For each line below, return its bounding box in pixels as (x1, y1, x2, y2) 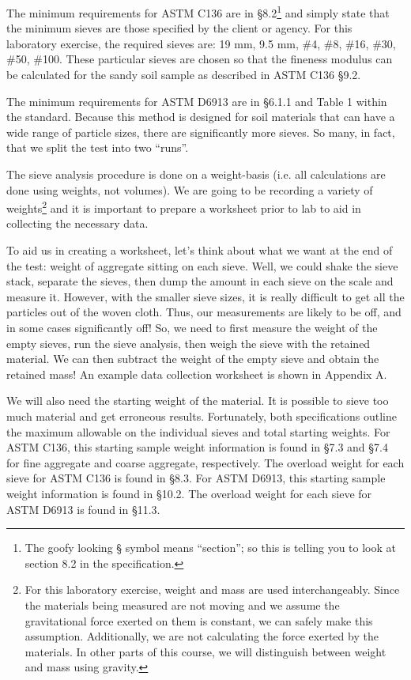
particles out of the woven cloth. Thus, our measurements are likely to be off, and (6, 304, 402, 320)
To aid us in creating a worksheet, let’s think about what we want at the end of (6, 242, 393, 259)
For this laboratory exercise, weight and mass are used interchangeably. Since (25, 581, 400, 598)
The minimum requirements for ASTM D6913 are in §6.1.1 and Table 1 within (6, 93, 387, 109)
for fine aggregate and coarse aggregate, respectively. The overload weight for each (6, 454, 405, 470)
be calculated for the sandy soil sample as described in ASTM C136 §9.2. (6, 66, 361, 83)
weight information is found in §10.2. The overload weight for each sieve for (6, 485, 372, 501)
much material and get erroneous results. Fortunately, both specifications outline (6, 407, 397, 424)
